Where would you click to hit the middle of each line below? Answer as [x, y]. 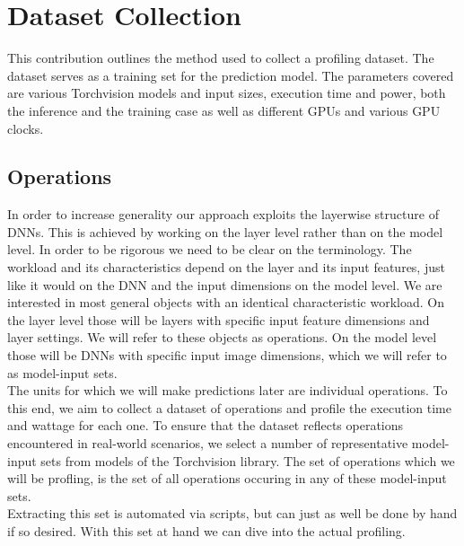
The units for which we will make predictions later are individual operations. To [228, 390]
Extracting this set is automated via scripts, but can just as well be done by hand [232, 513]
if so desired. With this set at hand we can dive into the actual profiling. [206, 530]
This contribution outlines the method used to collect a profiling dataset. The [221, 58]
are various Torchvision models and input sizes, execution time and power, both [227, 93]
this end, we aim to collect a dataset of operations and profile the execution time [229, 407]
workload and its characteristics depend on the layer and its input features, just [226, 267]
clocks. [26, 128]
